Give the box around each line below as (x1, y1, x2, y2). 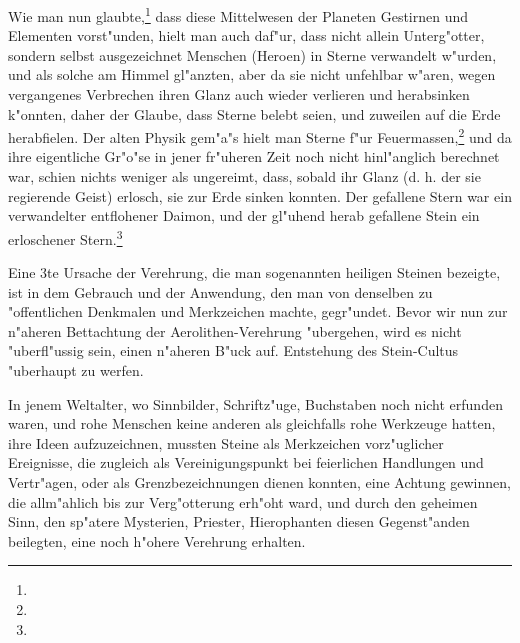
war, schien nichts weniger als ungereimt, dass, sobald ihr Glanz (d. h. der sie (8, 166, 481, 187)
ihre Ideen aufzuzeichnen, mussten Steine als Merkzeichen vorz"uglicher (8, 432, 444, 453)
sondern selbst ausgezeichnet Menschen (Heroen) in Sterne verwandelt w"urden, (8, 44, 497, 65)
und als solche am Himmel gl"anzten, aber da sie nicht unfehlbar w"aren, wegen (8, 64, 496, 85)
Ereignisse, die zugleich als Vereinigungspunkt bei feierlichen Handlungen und (8, 452, 484, 473)
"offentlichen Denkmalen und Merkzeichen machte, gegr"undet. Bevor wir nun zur (8, 301, 508, 322)
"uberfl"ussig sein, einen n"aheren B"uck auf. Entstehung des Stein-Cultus (8, 340, 459, 361)
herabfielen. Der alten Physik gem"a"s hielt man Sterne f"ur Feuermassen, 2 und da (8, 124, 512, 147)
